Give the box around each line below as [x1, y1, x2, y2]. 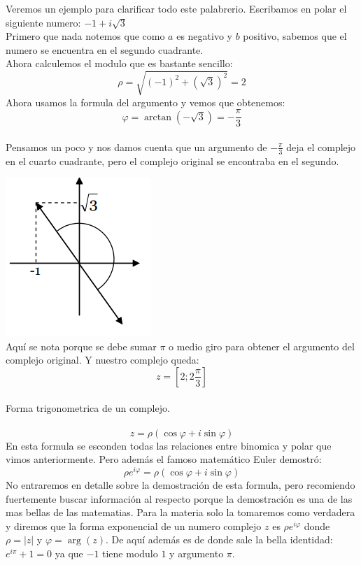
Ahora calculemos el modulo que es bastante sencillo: [6, 56, 233, 71]
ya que [55, 545, 83, 560]
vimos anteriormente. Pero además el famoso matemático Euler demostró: [6, 452, 322, 466]
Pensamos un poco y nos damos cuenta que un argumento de [6, 139, 267, 154]
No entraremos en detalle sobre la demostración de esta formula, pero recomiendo [6, 478, 355, 492]
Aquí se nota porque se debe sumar [6, 338, 157, 353]
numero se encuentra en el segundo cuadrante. [6, 42, 204, 57]
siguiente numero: [6, 15, 81, 29]
